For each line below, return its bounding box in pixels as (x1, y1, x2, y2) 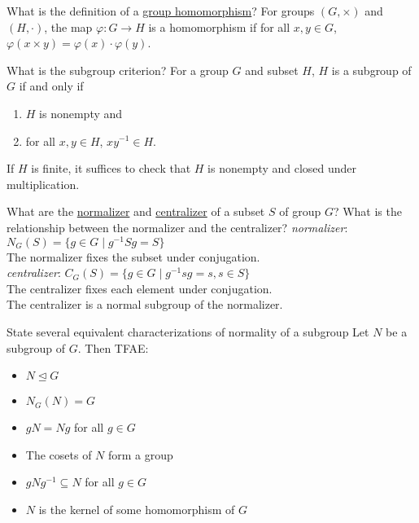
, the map (44, 18, 93, 35)
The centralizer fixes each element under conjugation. (7, 279, 273, 297)
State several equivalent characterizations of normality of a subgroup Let (7, 323, 369, 340)
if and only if (19, 77, 84, 94)
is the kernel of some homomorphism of (38, 500, 235, 517)
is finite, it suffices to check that (31, 160, 191, 177)
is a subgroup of (331, 61, 412, 78)
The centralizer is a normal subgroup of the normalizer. (7, 296, 283, 313)
